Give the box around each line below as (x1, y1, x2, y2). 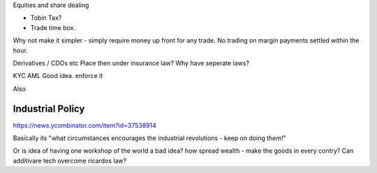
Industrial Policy (13, 103, 85, 114)
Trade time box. (30, 23, 76, 31)
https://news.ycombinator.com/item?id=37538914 (13, 121, 157, 129)
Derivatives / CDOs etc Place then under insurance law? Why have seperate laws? (13, 59, 249, 67)
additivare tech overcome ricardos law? (13, 156, 127, 165)
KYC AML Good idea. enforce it (13, 72, 103, 80)
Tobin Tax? (30, 14, 62, 22)
